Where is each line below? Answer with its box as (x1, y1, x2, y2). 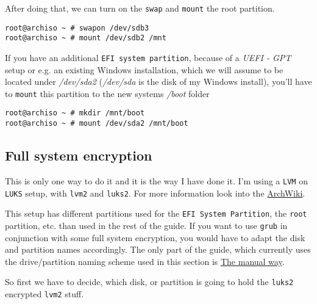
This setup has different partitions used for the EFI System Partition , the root (5, 207, 307, 220)
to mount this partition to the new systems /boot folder (5, 87, 210, 100)
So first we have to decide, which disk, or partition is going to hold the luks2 (5, 275, 294, 288)
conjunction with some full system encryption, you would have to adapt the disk (5, 231, 305, 244)
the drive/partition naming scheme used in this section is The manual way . (5, 255, 285, 267)
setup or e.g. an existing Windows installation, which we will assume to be (5, 63, 283, 76)
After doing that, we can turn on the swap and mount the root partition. (5, 2, 275, 14)
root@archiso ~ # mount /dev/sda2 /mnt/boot (5, 119, 188, 128)
